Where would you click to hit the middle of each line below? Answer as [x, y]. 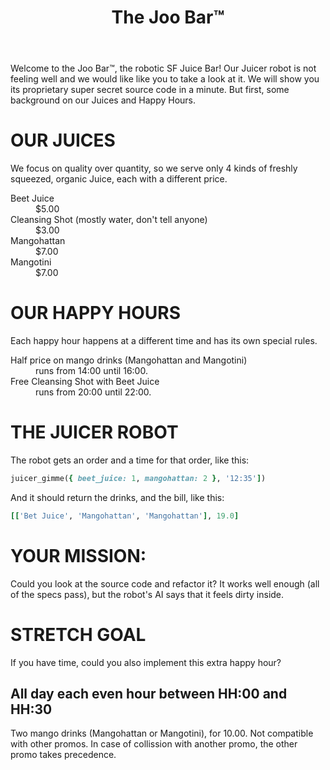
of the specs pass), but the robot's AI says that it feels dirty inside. [147, 594]
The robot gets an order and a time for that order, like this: [130, 460]
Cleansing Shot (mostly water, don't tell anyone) [109, 220]
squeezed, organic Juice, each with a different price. [119, 179]
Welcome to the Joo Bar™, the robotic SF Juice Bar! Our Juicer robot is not [163, 68]
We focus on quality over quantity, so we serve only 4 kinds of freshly [154, 168]
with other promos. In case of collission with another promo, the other [154, 744]
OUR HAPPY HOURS [96, 313]
